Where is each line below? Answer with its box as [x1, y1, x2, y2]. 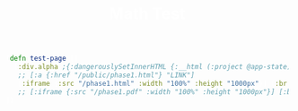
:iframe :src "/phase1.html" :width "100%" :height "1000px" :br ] [22, 79, 292, 88]
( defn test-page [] [5, 54, 79, 64]
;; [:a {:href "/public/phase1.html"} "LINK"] [17, 71, 196, 80]
